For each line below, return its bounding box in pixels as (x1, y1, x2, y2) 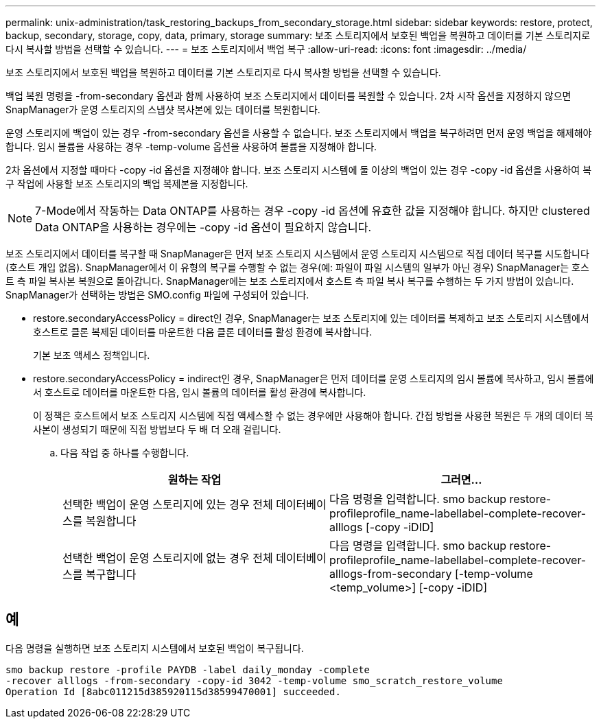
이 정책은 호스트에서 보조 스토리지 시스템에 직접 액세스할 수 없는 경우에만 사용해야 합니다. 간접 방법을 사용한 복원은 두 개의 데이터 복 (33, 410, 593, 421)
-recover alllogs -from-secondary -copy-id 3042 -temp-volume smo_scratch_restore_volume (5, 675, 503, 686)
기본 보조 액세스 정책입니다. (33, 349, 150, 361)
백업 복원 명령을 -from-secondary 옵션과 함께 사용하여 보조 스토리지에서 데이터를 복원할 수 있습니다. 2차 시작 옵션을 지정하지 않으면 (5, 90, 571, 102)
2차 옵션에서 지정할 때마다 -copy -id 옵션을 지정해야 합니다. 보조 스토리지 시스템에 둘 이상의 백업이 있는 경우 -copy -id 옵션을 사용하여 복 (5, 164, 592, 176)
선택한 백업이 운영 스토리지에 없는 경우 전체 (62, 551, 273, 565)
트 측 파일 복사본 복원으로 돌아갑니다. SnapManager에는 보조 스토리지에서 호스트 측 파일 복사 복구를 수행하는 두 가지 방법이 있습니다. (5, 275, 574, 287)
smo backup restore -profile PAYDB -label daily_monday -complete (5, 664, 370, 675)
